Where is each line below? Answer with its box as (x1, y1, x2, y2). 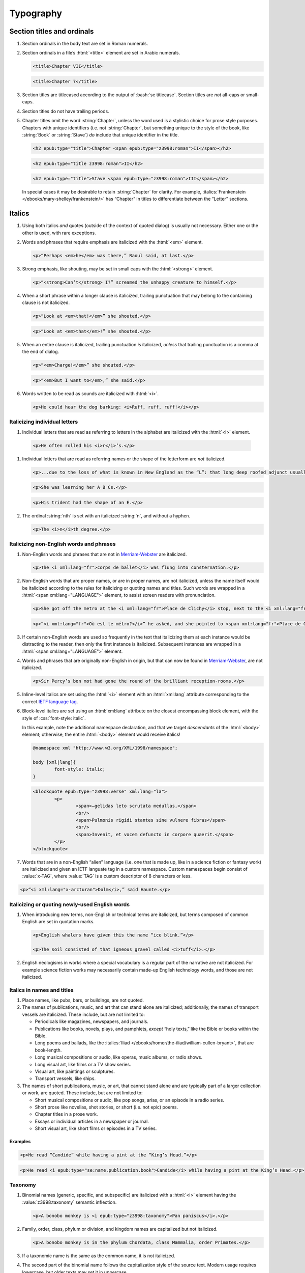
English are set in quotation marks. (22, 919, 95, 925)
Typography (9, 8, 63, 19)
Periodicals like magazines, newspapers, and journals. (35, 1018, 148, 1025)
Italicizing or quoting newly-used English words (9, 901, 130, 908)
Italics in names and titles (9, 986, 74, 993)
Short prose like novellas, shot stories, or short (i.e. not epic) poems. (35, 1104, 178, 1110)
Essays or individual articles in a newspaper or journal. (35, 1118, 149, 1124)
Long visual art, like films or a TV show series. (35, 1061, 132, 1067)
